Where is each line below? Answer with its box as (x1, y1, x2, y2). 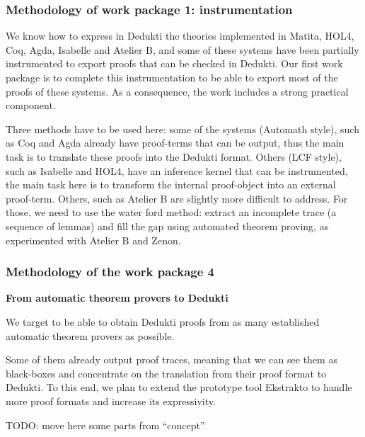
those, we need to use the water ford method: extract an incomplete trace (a (6, 205, 337, 220)
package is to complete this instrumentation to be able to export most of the (6, 70, 338, 84)
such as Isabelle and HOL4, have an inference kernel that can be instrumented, (6, 163, 348, 178)
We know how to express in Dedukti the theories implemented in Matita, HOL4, (6, 28, 354, 43)
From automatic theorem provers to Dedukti (6, 290, 228, 305)
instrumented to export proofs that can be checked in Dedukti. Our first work (6, 56, 343, 71)
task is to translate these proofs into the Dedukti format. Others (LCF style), (6, 149, 342, 164)
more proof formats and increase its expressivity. (6, 393, 216, 408)
